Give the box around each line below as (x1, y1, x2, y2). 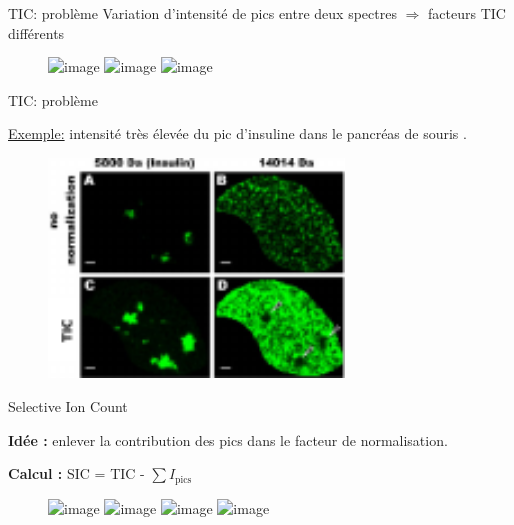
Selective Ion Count (8, 395, 128, 416)
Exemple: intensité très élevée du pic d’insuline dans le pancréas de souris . (8, 123, 467, 144)
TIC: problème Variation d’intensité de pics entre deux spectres (8, 3, 397, 23)
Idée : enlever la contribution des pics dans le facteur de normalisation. (8, 429, 448, 450)
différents (8, 22, 65, 43)
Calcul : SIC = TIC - (8, 463, 145, 484)
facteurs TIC (428, 3, 506, 23)
